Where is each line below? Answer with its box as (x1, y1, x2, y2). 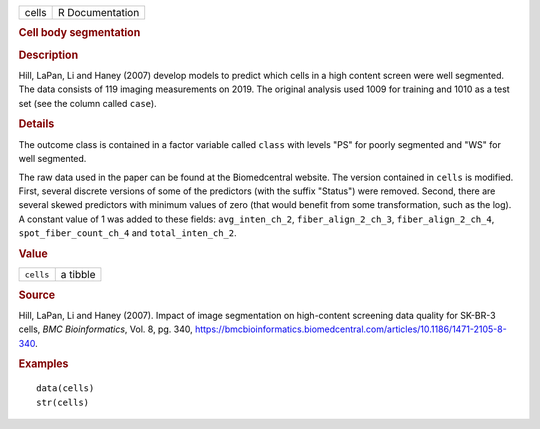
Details (18, 117, 55, 131)
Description (18, 48, 79, 62)
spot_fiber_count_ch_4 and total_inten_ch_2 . (18, 227, 237, 239)
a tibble (60, 268, 96, 282)
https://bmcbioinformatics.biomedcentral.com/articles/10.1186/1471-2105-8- (195, 323, 507, 335)
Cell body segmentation (18, 26, 141, 40)
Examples (18, 357, 69, 371)
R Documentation (57, 6, 140, 19)
